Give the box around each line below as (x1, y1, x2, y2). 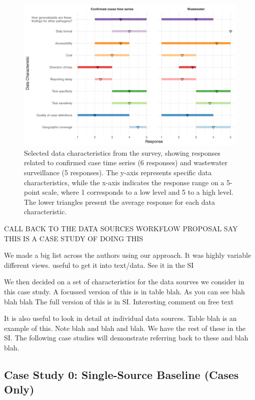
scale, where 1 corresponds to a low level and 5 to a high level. (42, 187, 233, 197)
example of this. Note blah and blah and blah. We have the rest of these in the (4, 322, 245, 333)
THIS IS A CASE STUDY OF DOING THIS (4, 233, 143, 243)
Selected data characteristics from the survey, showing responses (24, 147, 220, 158)
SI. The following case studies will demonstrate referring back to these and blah (4, 332, 248, 343)
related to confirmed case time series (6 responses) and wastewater (24, 157, 228, 168)
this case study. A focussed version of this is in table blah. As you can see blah (4, 286, 245, 296)
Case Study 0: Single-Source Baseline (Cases (4, 366, 239, 382)
